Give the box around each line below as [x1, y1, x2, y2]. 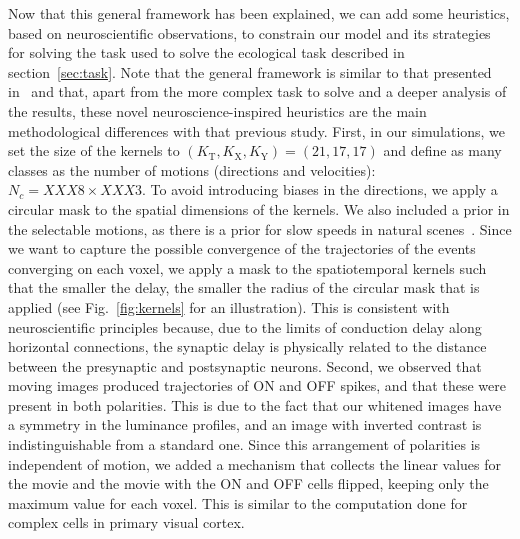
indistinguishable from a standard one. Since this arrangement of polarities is [8, 434, 481, 455]
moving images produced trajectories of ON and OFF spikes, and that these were [8, 375, 506, 396]
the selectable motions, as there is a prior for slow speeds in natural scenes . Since [8, 218, 512, 239]
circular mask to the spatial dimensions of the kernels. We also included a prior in [8, 198, 510, 219]
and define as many [383, 140, 502, 161]
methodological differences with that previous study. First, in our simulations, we [8, 120, 506, 141]
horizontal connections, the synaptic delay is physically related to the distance [8, 336, 487, 357]
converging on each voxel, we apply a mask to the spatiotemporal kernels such [8, 257, 487, 278]
